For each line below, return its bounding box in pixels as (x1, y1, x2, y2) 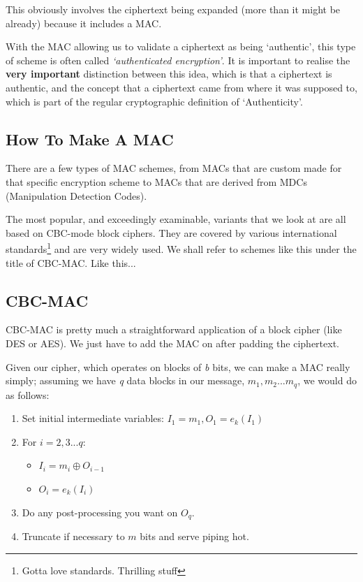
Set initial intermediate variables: (22, 411, 164, 425)
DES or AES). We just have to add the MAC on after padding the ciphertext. (6, 335, 339, 350)
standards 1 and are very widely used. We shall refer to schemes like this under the (6, 240, 357, 256)
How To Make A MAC (6, 128, 174, 150)
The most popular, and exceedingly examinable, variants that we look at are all (6, 212, 346, 226)
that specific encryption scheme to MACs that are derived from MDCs (6, 174, 307, 189)
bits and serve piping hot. (140, 529, 249, 544)
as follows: (6, 387, 50, 402)
